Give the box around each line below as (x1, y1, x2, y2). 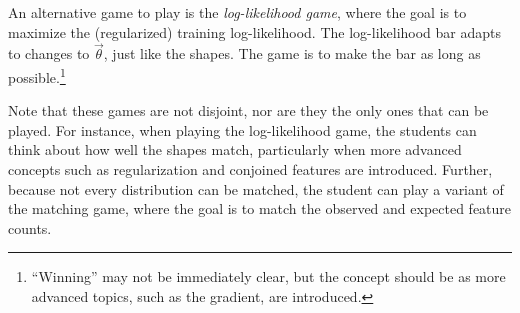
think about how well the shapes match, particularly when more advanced (8, 139, 462, 160)
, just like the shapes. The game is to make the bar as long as (103, 43, 481, 64)
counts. (8, 217, 52, 238)
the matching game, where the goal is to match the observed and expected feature (8, 198, 512, 219)
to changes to (8, 43, 90, 64)
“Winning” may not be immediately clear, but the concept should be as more (31, 266, 506, 287)
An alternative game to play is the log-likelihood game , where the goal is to (8, 2, 467, 22)
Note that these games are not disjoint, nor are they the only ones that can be (8, 100, 489, 121)
